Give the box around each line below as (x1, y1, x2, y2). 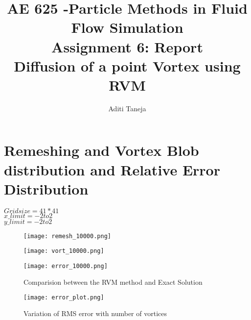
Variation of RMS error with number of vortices (23, 308, 167, 318)
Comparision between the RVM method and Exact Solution (23, 276, 203, 287)
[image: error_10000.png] (23, 263, 108, 270)
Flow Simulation (71, 17, 183, 37)
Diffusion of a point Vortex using (14, 55, 241, 75)
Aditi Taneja (108, 103, 146, 113)
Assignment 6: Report (51, 36, 203, 56)
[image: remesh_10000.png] (23, 232, 111, 240)
